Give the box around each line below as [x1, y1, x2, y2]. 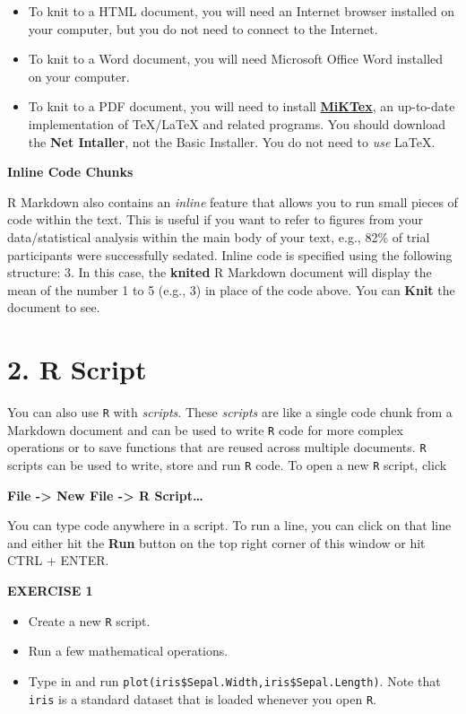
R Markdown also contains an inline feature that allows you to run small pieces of [7, 192, 458, 211]
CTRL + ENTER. [7, 551, 109, 570]
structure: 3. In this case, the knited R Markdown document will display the [7, 263, 432, 282]
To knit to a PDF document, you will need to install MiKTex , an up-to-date [28, 97, 455, 116]
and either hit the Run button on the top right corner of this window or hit [7, 533, 426, 552]
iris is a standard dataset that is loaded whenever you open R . [28, 689, 376, 708]
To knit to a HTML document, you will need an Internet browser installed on [28, 2, 455, 20]
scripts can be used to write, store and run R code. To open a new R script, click [7, 456, 447, 474]
